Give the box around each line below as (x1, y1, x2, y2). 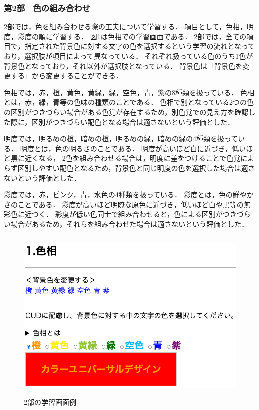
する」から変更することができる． (10, 70, 123, 81)
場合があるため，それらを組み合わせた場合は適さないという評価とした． (10, 218, 249, 229)
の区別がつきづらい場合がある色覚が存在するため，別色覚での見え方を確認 (4, 106, 249, 117)
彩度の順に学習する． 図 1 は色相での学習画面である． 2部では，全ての (17, 31, 247, 41)
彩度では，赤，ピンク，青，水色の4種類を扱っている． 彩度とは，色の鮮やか (4, 189, 254, 200)
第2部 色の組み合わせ (4, 1, 90, 14)
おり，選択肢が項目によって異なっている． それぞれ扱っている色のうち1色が (4, 51, 253, 61)
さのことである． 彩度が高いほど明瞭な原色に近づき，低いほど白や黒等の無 (4, 199, 251, 209)
